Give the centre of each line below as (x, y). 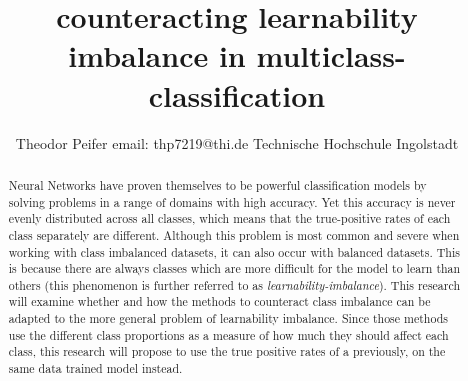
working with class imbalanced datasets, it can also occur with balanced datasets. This (234, 251)
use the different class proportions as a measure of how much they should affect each (228, 334)
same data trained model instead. (95, 368)
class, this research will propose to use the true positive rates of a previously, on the (227, 351)
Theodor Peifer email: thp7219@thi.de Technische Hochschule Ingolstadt (237, 142)
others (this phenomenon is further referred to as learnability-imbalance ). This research (234, 284)
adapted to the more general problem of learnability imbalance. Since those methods (228, 318)
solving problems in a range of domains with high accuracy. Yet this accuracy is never (232, 201)
